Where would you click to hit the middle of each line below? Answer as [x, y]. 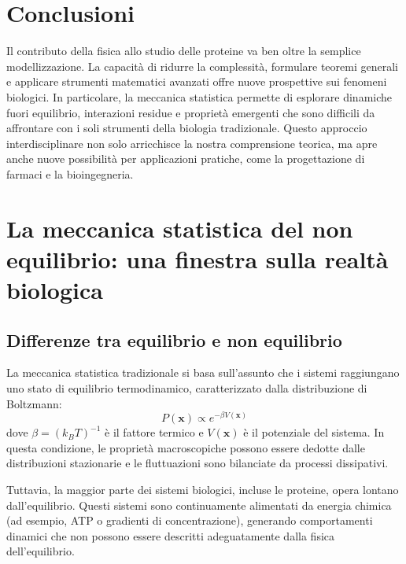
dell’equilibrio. [41, 551]
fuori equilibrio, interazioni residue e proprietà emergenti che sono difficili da [191, 112]
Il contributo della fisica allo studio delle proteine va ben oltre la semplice [184, 51]
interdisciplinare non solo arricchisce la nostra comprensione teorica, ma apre [192, 143]
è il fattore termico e [154, 432]
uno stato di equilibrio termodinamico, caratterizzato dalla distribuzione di [187, 388]
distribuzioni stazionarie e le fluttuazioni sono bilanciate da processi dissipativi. [197, 463]
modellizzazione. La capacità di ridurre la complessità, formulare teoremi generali [202, 66]
